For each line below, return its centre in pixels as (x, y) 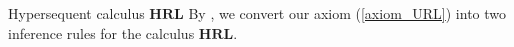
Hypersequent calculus (76, 13)
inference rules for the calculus (101, 32)
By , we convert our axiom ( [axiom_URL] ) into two (347, 13)
